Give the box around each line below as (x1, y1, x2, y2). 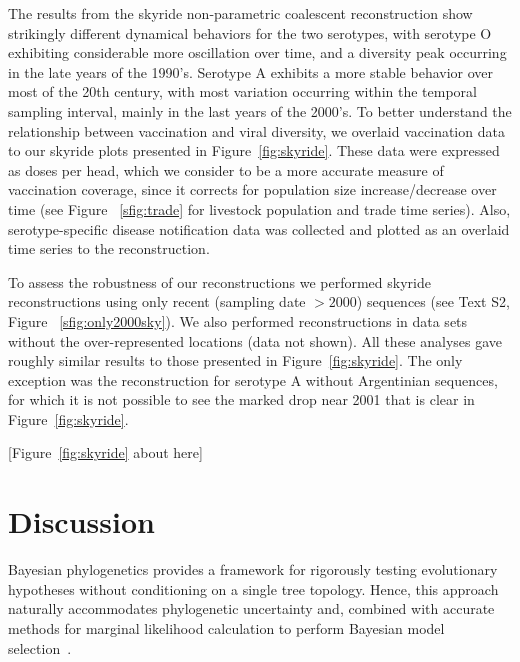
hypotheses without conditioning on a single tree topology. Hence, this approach (8, 578, 499, 599)
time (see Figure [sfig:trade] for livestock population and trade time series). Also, (8, 198, 511, 219)
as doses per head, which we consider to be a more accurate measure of (8, 159, 444, 180)
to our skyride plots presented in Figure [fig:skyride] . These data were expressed (8, 140, 500, 161)
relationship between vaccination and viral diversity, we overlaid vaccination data (8, 120, 505, 141)
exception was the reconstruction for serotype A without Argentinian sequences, (8, 369, 498, 390)
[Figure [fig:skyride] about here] (8, 442, 203, 463)
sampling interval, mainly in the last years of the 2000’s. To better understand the (8, 100, 512, 121)
